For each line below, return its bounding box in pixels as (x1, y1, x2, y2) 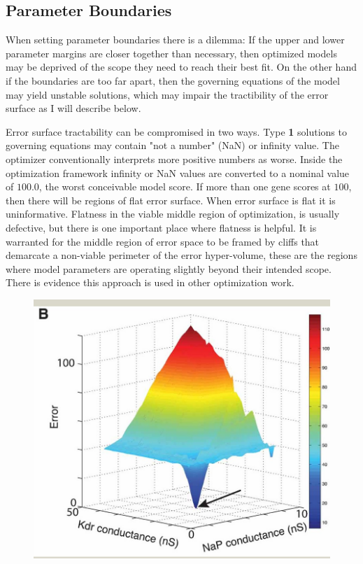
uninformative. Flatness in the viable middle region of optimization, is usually (6, 206, 340, 221)
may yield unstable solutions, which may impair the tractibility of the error (6, 87, 329, 101)
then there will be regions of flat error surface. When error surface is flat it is (6, 192, 336, 207)
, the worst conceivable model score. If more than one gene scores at (38, 179, 331, 194)
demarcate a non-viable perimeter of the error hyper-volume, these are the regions (6, 248, 357, 262)
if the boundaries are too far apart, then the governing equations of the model (6, 73, 340, 87)
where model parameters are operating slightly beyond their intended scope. (6, 261, 332, 276)
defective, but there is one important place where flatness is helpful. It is (6, 220, 317, 234)
